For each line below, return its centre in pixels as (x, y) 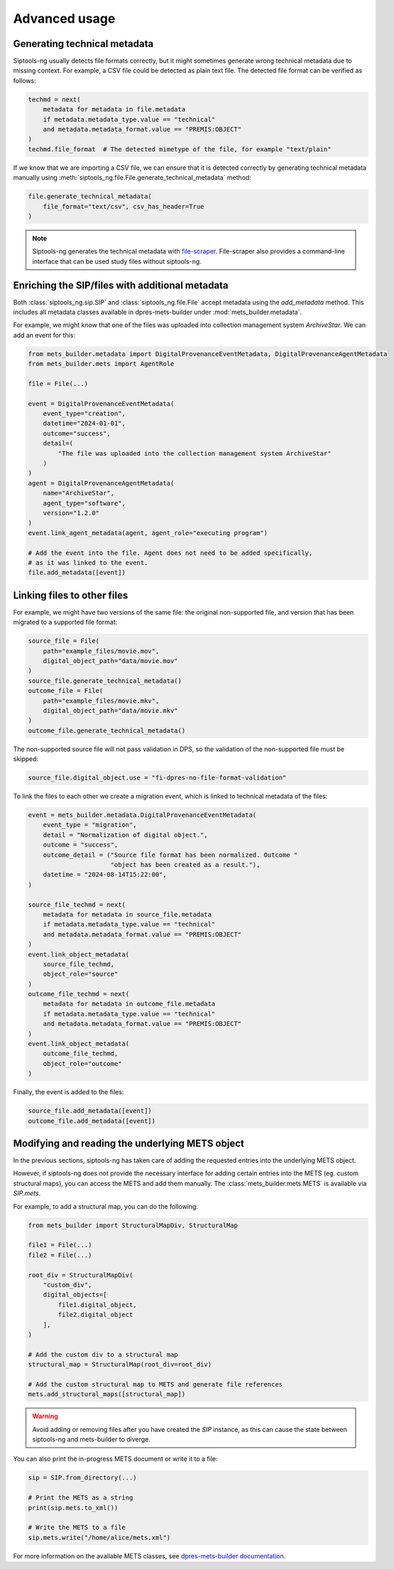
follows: (24, 80)
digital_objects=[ (75, 1295)
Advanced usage (64, 18)
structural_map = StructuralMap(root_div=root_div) (120, 1365)
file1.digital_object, (98, 1305)
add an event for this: (44, 335)
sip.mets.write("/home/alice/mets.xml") (99, 1537)
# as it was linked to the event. (88, 562)
